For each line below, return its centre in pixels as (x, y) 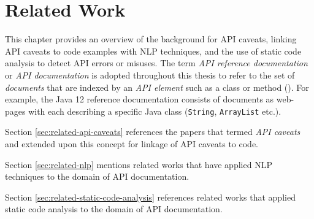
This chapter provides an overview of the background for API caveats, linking (151, 39)
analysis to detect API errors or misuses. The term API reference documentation (156, 63)
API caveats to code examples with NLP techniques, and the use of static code (153, 51)
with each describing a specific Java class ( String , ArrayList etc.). (155, 111)
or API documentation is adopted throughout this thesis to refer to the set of (150, 75)
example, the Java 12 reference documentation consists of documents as (140, 99)
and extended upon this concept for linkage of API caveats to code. (132, 143)
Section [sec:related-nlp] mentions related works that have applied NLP (139, 164)
